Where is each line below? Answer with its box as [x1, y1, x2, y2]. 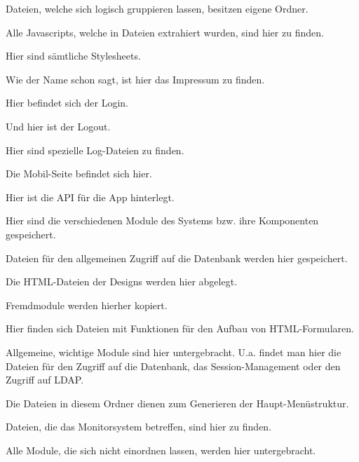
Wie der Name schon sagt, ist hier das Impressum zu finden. [6, 72, 265, 86]
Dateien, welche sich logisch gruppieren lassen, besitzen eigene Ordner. [6, 1, 309, 15]
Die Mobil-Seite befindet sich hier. [6, 166, 152, 181]
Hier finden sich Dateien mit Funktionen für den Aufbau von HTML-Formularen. [6, 321, 354, 336]
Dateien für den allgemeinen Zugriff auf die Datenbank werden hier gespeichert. [6, 250, 348, 265]
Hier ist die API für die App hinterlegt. [6, 189, 175, 204]
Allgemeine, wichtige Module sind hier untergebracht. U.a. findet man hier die [6, 344, 341, 359]
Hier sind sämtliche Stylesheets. [6, 48, 141, 63]
